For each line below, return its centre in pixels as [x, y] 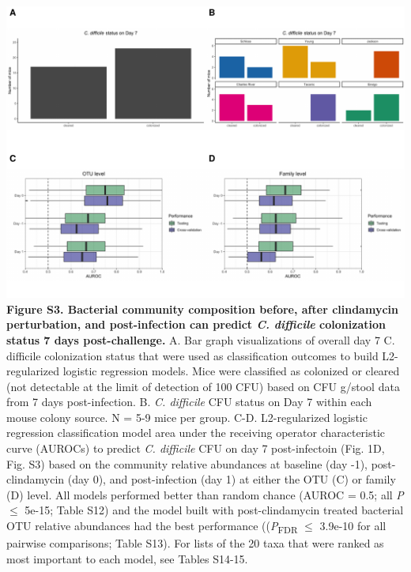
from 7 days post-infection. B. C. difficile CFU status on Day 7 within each [189, 402]
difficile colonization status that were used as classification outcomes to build [192, 355]
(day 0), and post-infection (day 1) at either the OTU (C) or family [232, 479]
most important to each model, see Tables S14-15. [127, 558]
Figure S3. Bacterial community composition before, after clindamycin [202, 309]
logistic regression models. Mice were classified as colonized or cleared [231, 371]
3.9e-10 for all [353, 526]
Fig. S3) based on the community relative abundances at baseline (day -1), [187, 463]
